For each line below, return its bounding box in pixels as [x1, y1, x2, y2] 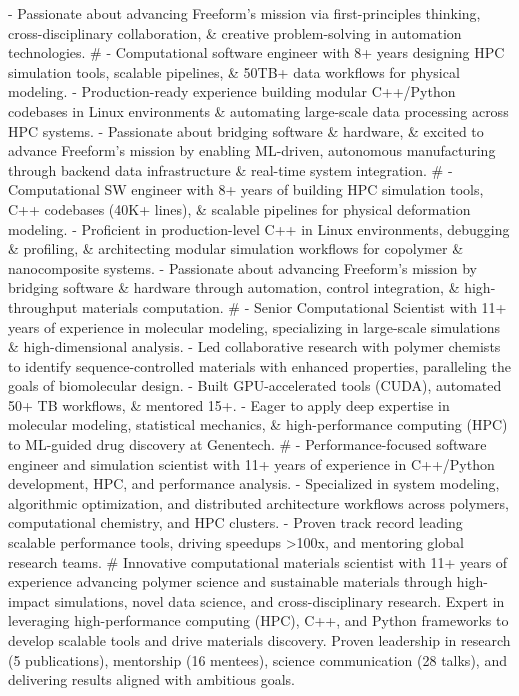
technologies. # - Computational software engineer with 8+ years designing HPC [8, 42, 505, 63]
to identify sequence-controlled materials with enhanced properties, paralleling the [8, 355, 511, 376]
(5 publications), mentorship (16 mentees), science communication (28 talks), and [8, 649, 507, 670]
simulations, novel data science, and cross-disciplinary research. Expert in [54, 590, 505, 611]
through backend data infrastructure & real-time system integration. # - [8, 159, 453, 180]
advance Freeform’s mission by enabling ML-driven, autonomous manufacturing [8, 140, 496, 161]
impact [8, 590, 50, 611]
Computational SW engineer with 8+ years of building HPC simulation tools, [8, 179, 484, 200]
